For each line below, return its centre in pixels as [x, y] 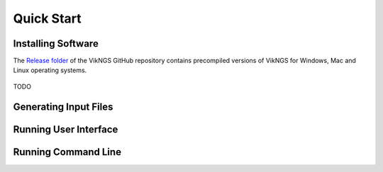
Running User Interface [66, 129]
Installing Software [56, 44]
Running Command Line [67, 152]
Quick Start [47, 18]
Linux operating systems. [50, 70]
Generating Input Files [63, 107]
